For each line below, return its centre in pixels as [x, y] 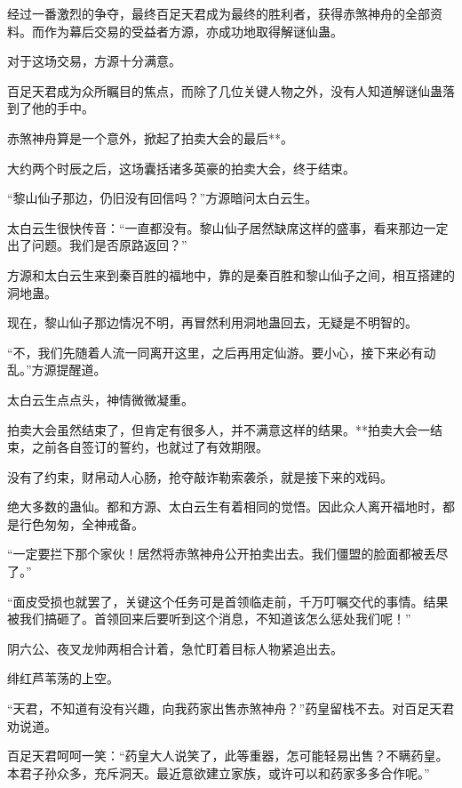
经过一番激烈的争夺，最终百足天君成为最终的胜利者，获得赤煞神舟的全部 [219, 13]
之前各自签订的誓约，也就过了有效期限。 [150, 447]
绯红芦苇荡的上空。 [63, 678]
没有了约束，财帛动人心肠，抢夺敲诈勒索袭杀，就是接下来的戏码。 [200, 476]
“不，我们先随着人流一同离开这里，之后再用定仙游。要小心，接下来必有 [215, 352]
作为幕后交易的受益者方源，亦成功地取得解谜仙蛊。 [193, 31]
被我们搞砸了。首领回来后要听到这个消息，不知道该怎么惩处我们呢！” [209, 619]
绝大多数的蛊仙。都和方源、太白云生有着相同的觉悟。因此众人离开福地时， [225, 507]
